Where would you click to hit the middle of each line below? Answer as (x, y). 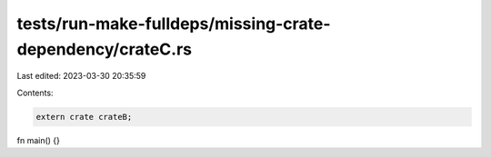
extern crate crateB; (84, 117)
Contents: (35, 93)
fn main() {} (39, 140)
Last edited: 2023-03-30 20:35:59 (81, 76)
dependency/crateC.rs (105, 49)
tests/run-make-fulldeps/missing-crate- (174, 24)
